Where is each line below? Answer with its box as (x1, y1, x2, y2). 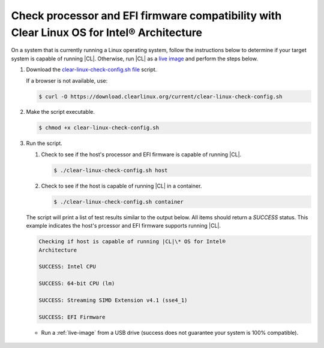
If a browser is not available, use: (26, 77, 108, 84)
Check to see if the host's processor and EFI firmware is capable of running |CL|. (41, 150, 242, 158)
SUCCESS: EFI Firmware (38, 313, 106, 320)
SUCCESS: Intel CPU (38, 264, 96, 270)
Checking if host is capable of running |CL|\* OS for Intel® (38, 238, 226, 245)
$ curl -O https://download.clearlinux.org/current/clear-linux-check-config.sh (38, 93, 283, 100)
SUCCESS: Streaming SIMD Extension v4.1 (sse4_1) (38, 296, 188, 304)
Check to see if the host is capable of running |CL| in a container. (41, 182, 202, 189)
